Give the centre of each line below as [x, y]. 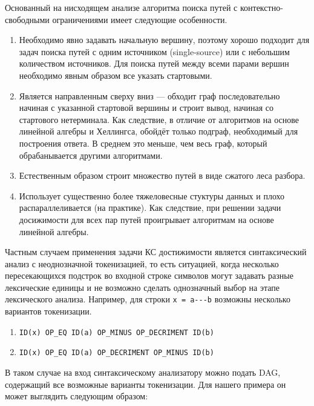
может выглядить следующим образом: [77, 396]
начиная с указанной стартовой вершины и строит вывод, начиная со [146, 108]
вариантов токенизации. [48, 311]
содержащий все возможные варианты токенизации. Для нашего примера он [146, 384]
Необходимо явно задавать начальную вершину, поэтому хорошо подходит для [164, 40]
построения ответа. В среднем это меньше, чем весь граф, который [143, 143]
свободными [27, 19]
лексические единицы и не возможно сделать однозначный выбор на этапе [142, 287]
